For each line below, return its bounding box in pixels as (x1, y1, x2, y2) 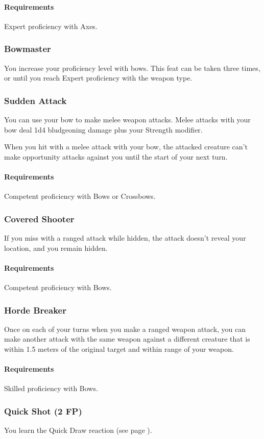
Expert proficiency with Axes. (4, 20, 98, 31)
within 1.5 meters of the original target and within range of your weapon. (4, 343, 234, 354)
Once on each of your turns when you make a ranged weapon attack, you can (4, 323, 246, 334)
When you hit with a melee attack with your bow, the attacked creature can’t (4, 141, 248, 152)
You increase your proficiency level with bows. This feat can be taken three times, (4, 62, 260, 73)
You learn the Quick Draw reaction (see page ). (4, 425, 152, 435)
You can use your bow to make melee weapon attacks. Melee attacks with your (4, 114, 251, 125)
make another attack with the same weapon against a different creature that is (4, 333, 250, 344)
